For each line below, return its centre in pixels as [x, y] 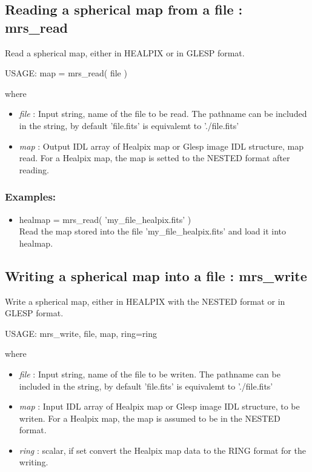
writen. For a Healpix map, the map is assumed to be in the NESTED [150, 418]
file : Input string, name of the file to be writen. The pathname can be [150, 374]
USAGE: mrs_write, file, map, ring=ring [81, 333]
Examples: [31, 197]
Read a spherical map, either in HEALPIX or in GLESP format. [125, 52]
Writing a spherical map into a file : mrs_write [156, 275]
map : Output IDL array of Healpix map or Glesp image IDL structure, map [161, 146]
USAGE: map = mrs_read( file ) [66, 73]
